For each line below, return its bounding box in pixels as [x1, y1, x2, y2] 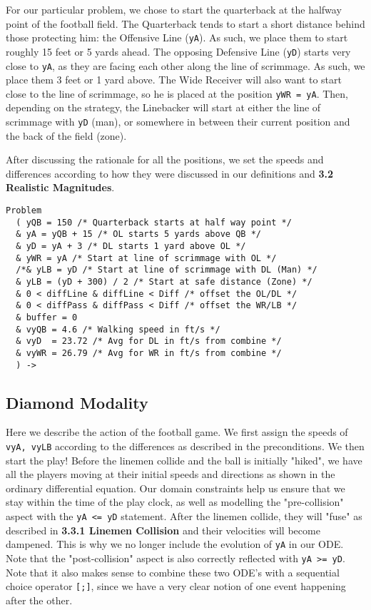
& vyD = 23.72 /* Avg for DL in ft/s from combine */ [16, 336, 282, 347]
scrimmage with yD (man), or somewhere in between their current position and [6, 114, 350, 128]
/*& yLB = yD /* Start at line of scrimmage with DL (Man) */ [16, 265, 317, 275]
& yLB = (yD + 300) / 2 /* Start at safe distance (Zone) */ [16, 276, 312, 287]
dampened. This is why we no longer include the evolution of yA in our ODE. [6, 537, 344, 551]
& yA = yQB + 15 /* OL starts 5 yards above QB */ [16, 229, 261, 240]
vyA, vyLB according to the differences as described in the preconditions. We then [6, 439, 365, 454]
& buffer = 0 [16, 312, 78, 322]
